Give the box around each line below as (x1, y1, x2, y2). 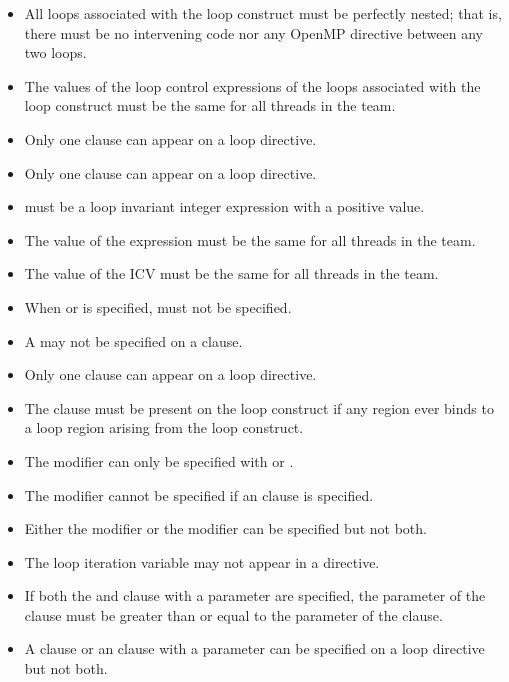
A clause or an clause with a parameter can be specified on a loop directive (24, 638, 485, 659)
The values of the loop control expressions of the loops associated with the (24, 75, 481, 96)
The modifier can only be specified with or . (24, 450, 294, 471)
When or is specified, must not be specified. (24, 296, 292, 317)
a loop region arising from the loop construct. (24, 417, 304, 438)
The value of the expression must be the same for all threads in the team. (24, 229, 476, 250)
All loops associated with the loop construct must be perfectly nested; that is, (24, 3, 502, 23)
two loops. (24, 42, 87, 63)
